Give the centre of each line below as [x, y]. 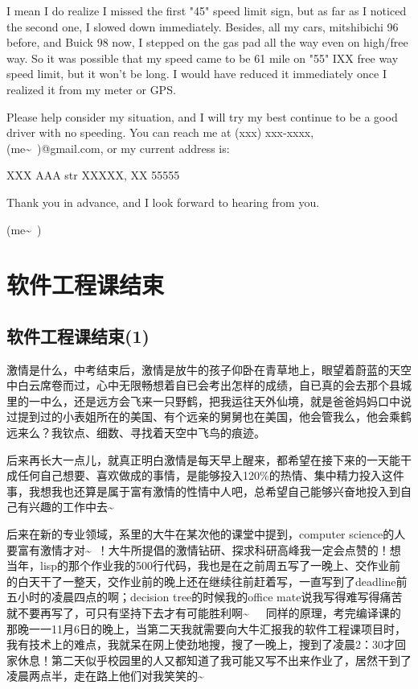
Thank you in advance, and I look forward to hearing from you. [163, 202]
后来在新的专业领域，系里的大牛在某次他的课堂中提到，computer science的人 [206, 534]
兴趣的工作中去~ [71, 507]
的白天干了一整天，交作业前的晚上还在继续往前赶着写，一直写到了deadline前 [207, 581]
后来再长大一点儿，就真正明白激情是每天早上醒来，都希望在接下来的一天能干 [209, 459]
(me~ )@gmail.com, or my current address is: [118, 148]
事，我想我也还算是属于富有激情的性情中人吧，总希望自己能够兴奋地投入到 [203, 491]
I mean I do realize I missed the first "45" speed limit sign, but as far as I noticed [207, 10]
